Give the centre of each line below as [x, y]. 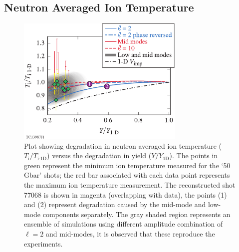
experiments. [43, 243]
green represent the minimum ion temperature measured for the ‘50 [127, 165]
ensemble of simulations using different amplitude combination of [123, 224]
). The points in [194, 155]
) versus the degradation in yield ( [99, 155]
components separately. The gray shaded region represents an [136, 214]
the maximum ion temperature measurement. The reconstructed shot [130, 185]
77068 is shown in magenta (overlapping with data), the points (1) [125, 194]
